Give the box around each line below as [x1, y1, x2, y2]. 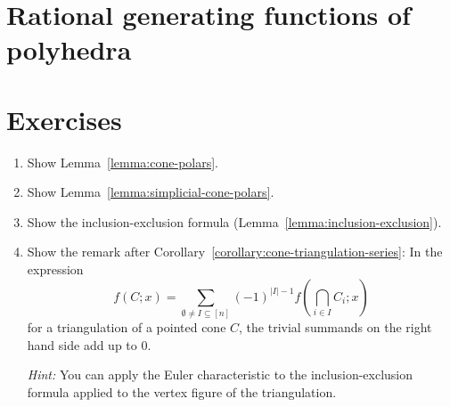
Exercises [6, 101, 122, 137]
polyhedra [6, 31, 132, 68]
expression [27, 260, 84, 279]
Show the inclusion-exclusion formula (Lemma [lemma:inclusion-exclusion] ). [27, 212, 442, 231]
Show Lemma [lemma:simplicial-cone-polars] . [27, 183, 274, 201]
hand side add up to [27, 335, 137, 354]
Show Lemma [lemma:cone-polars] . [27, 152, 219, 171]
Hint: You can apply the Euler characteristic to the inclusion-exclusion [27, 365, 413, 384]
